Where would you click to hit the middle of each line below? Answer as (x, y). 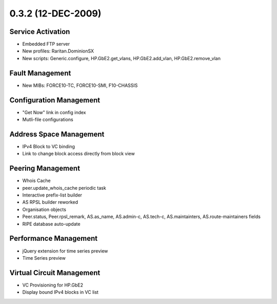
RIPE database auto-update (51, 224)
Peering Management (45, 168)
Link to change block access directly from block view (79, 154)
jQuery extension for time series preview (65, 251)
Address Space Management (57, 134)
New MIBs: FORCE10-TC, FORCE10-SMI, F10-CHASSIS (80, 85)
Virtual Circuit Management (55, 273)
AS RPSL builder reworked (50, 202)
